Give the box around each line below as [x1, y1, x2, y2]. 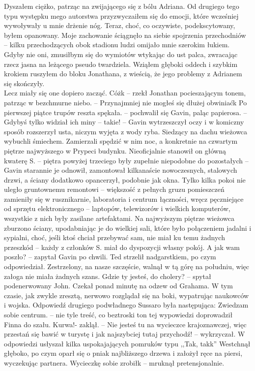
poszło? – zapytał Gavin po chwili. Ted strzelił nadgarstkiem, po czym [4, 251, 216, 262]
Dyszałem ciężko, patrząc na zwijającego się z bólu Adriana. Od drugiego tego [4, 1, 239, 11]
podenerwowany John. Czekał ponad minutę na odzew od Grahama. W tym [4, 280, 233, 291]
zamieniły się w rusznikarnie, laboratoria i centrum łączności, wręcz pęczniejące [4, 193, 244, 204]
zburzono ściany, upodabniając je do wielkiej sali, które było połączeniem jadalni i [4, 222, 252, 233]
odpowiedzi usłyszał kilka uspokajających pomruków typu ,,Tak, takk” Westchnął [4, 338, 251, 348]
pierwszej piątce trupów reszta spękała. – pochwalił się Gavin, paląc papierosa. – [4, 107, 247, 117]
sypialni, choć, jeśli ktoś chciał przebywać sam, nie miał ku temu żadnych [4, 232, 225, 243]
